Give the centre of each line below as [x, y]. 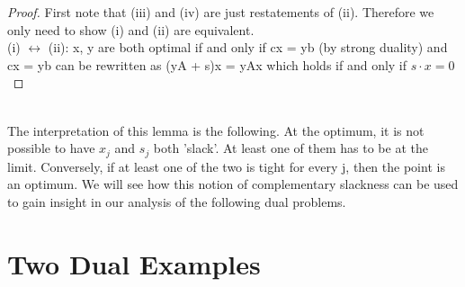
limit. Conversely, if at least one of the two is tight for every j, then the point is [226, 166]
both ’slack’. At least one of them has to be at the [291, 148]
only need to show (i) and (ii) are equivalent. [131, 29]
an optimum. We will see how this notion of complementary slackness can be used [233, 184]
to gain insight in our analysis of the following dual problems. [177, 201]
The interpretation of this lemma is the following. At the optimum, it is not [216, 130]
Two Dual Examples [134, 263]
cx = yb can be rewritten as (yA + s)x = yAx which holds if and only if [207, 64]
